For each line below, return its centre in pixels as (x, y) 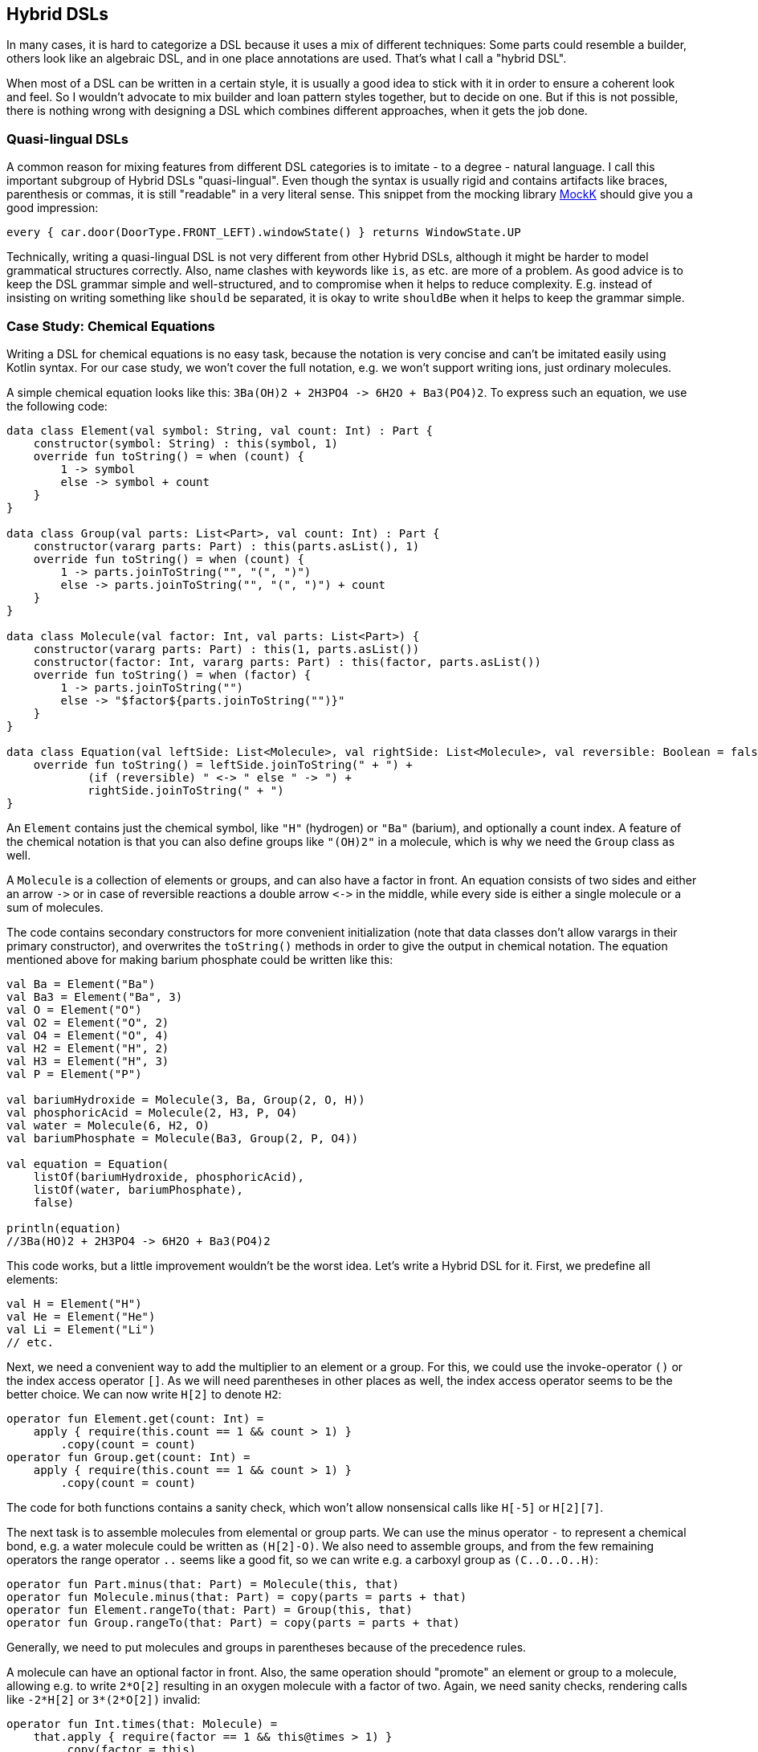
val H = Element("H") (74, 1303)
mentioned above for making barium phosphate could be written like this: (200, 959)
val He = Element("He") (81, 1316)
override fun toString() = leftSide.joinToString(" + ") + (223, 764)
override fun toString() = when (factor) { (172, 674)
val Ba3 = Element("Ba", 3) (95, 996)
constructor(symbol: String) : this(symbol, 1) (186, 443)
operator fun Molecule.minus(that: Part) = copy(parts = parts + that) (237, 1597)
